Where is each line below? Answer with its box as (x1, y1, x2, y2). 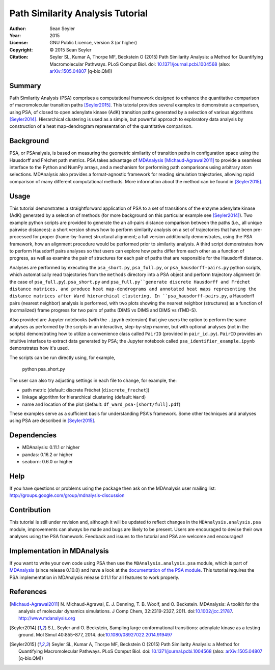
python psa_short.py (22, 366, 66, 372)
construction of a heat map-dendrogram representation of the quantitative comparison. (9, 123, 193, 129)
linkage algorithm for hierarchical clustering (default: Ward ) (22, 394, 146, 400)
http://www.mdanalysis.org (18, 615, 75, 621)
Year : (9, 32, 21, 38)
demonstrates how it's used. (9, 345, 69, 351)
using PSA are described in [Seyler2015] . (9, 417, 96, 424)
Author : (9, 25, 26, 32)
